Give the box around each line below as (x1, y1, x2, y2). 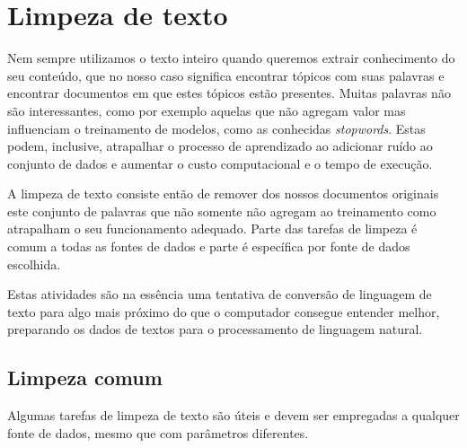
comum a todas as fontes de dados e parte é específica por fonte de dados (7, 237, 410, 256)
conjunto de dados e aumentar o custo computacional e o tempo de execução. (7, 154, 433, 172)
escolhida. (7, 254, 61, 273)
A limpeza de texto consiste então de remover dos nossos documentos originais (7, 184, 439, 203)
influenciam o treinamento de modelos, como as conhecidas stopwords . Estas (7, 119, 426, 137)
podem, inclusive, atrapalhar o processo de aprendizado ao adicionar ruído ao (7, 136, 433, 155)
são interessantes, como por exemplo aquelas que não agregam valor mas (7, 101, 406, 119)
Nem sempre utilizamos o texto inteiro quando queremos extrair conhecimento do (7, 48, 455, 67)
